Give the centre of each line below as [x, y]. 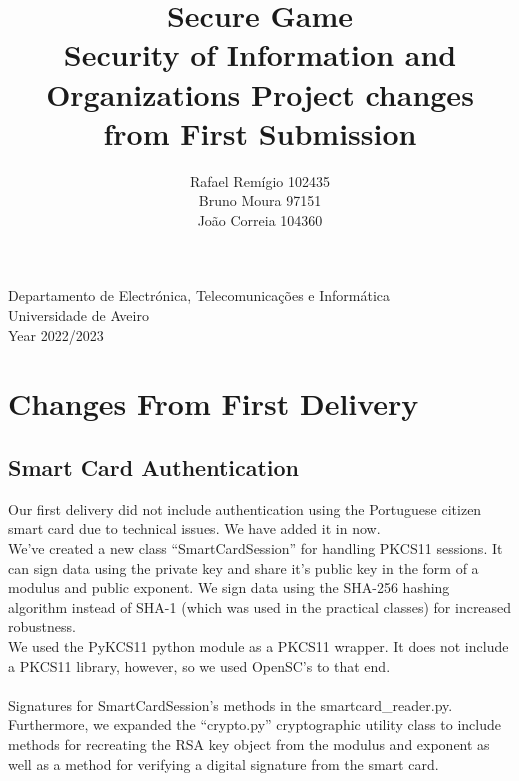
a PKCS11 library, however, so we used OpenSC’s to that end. [199, 665]
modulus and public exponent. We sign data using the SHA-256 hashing [229, 587]
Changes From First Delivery [213, 403]
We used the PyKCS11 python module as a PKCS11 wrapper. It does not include [258, 645]
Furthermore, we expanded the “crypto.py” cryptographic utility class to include [254, 724]
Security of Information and [260, 54]
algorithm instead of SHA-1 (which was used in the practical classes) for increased [260, 606]
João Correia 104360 [260, 219]
